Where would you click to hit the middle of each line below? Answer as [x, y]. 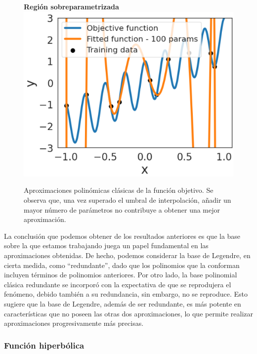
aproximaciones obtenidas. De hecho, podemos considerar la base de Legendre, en [127, 255]
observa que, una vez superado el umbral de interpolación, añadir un [128, 199]
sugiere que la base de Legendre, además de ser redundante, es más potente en [123, 303]
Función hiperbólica [44, 345]
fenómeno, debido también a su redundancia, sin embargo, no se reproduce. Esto [126, 294]
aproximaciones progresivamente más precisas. [74, 323]
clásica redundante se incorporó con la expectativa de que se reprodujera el [118, 284]
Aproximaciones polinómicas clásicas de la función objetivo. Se [119, 190]
